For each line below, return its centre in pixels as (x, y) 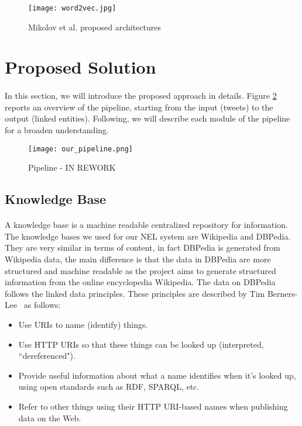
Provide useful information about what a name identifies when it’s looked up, (157, 375)
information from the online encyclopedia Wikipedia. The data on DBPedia (140, 282)
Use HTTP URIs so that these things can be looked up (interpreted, (141, 344)
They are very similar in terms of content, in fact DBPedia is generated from (143, 247)
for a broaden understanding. (57, 130)
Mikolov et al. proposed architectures (95, 27)
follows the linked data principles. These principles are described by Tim (135, 293)
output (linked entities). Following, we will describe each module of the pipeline (147, 118)
